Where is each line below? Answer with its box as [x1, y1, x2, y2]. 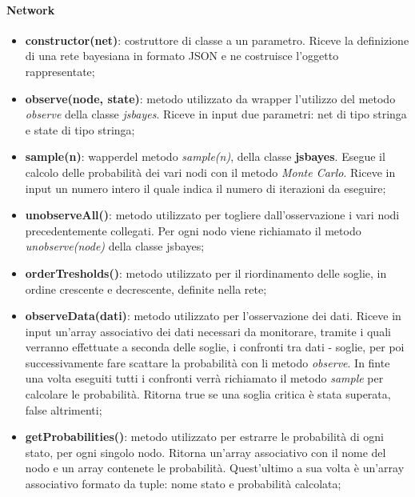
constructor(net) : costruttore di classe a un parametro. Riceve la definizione [25, 31, 409, 48]
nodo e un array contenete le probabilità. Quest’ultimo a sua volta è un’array [25, 459, 405, 476]
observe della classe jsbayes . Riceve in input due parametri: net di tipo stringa [25, 106, 407, 122]
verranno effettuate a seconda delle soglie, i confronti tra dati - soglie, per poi [25, 339, 405, 355]
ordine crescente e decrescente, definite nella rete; [25, 280, 267, 297]
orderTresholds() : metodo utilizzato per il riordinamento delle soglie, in [25, 264, 387, 281]
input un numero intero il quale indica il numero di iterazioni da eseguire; [25, 179, 386, 196]
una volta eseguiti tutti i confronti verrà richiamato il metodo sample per [25, 370, 384, 387]
